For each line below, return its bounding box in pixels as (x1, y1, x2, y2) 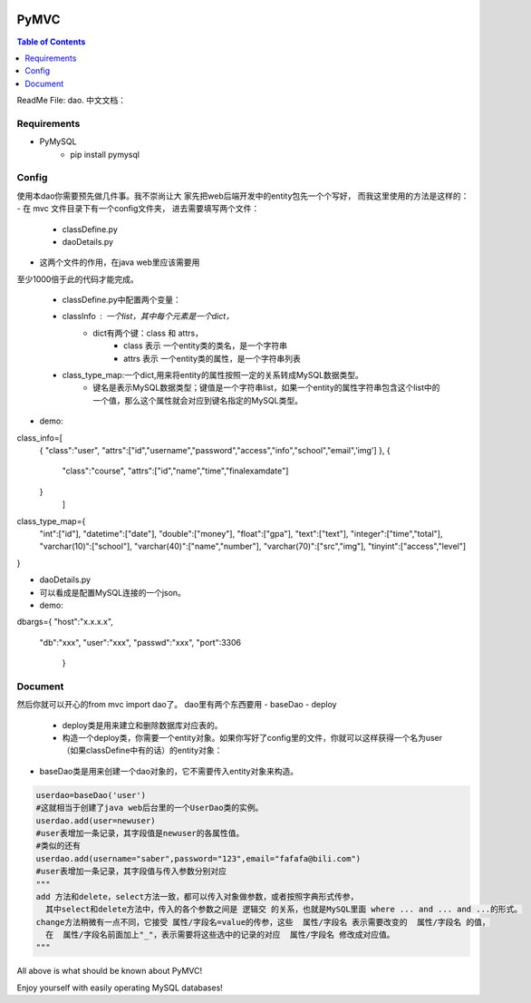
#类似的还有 (35, 841, 82, 852)
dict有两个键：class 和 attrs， (92, 327, 204, 338)
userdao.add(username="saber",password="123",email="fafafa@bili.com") (35, 853, 362, 863)
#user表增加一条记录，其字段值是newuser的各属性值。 (35, 828, 245, 838)
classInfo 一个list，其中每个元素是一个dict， (62, 311, 235, 322)
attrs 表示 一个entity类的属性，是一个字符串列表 (123, 353, 301, 364)
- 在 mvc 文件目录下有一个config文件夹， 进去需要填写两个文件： (16, 203, 260, 214)
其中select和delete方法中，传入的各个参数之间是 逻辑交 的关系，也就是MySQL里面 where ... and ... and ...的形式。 (45, 904, 523, 915)
